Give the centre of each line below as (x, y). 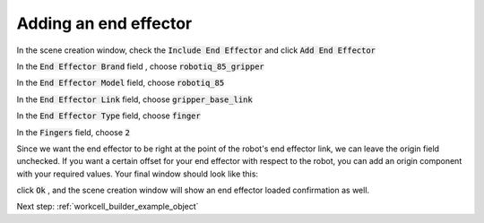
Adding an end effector (104, 23)
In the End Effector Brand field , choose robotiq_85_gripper (140, 66)
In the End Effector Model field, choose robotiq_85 (121, 83)
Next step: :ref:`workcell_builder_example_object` (108, 207)
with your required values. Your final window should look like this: (138, 174)
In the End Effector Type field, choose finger (108, 116)
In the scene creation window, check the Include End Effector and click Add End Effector (196, 50)
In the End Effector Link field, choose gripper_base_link (134, 99)
